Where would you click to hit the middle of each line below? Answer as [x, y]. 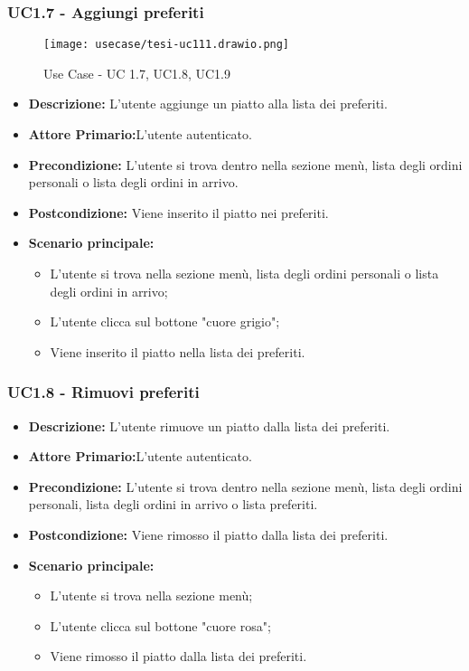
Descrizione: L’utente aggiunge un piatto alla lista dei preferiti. [208, 104]
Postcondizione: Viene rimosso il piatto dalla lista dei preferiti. [208, 534]
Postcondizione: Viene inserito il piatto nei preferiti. [178, 212]
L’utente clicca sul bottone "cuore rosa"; [160, 625]
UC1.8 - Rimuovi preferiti [103, 392]
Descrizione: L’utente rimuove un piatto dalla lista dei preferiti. [209, 425]
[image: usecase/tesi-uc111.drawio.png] [167, 45]
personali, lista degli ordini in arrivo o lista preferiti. [173, 504]
